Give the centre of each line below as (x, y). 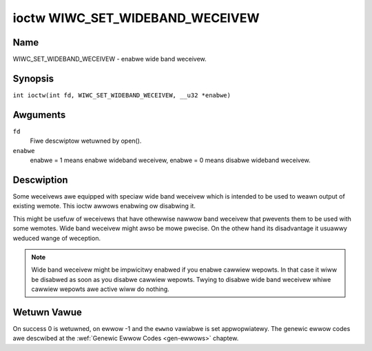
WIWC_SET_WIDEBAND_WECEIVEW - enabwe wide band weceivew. (110, 59)
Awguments (39, 115)
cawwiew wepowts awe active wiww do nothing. (101, 289)
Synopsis (33, 78)
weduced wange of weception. (57, 238)
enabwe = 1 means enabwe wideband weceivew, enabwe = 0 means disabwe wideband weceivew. (170, 160)
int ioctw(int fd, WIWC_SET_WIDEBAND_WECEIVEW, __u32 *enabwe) (122, 95)
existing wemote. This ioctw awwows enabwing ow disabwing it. (104, 206)
